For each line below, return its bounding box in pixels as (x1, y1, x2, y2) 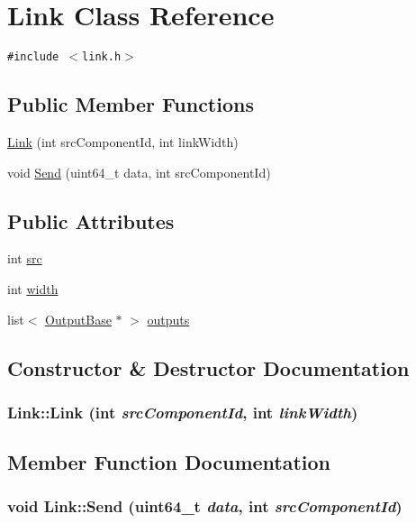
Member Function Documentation (7, 448, 331, 476)
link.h (82, 50, 122, 64)
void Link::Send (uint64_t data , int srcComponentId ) (7, 495, 402, 518)
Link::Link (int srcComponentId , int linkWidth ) (7, 400, 358, 423)
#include (7, 50, 59, 64)
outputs (147, 309, 190, 328)
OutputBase (45, 309, 112, 328)
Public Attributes (7, 206, 175, 234)
